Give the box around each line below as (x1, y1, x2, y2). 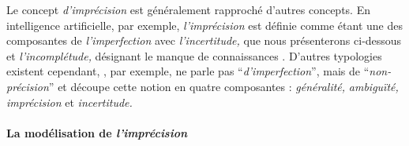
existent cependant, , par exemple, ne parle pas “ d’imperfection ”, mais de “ (6, 63, 370, 79)
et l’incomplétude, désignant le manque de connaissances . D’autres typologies (6, 47, 382, 64)
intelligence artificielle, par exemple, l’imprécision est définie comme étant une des (6, 16, 403, 33)
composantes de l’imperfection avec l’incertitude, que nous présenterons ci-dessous (6, 32, 402, 49)
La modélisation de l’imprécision (6, 124, 188, 141)
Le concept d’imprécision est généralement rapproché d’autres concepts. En (6, 2, 370, 17)
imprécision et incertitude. (6, 93, 133, 110)
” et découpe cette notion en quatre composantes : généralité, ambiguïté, (48, 78, 399, 94)
